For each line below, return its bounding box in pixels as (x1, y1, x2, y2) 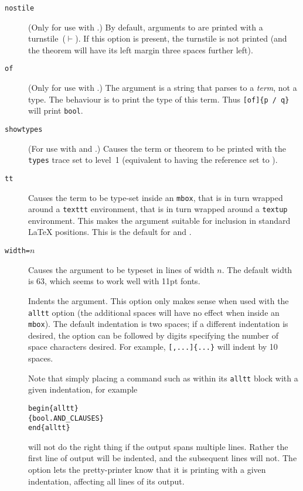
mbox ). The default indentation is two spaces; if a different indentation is (28, 318, 288, 330)
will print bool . (28, 104, 83, 117)
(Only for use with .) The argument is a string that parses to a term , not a (28, 81, 297, 94)
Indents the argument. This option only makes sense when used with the (28, 294, 289, 306)
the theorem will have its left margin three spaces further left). (28, 43, 253, 56)
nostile (5, 4, 35, 12)
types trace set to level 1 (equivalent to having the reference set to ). (28, 154, 278, 166)
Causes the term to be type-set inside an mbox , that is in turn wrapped (28, 191, 283, 203)
